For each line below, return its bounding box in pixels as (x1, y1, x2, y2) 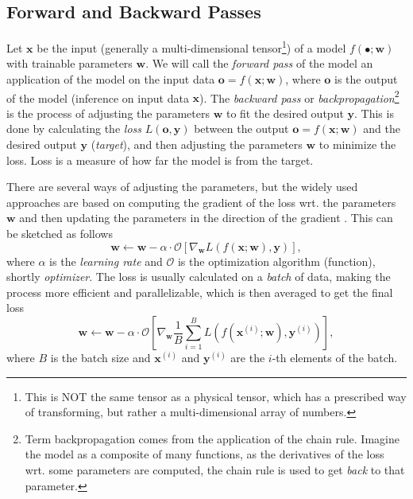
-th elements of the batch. (272, 349, 398, 366)
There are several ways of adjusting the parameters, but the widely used (6, 178, 358, 195)
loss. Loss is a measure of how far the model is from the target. (6, 151, 314, 168)
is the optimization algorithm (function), (177, 252, 376, 269)
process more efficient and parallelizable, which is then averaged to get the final (6, 283, 393, 300)
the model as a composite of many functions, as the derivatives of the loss (25, 446, 384, 462)
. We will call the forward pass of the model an (145, 55, 373, 72)
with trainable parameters (6, 55, 133, 72)
